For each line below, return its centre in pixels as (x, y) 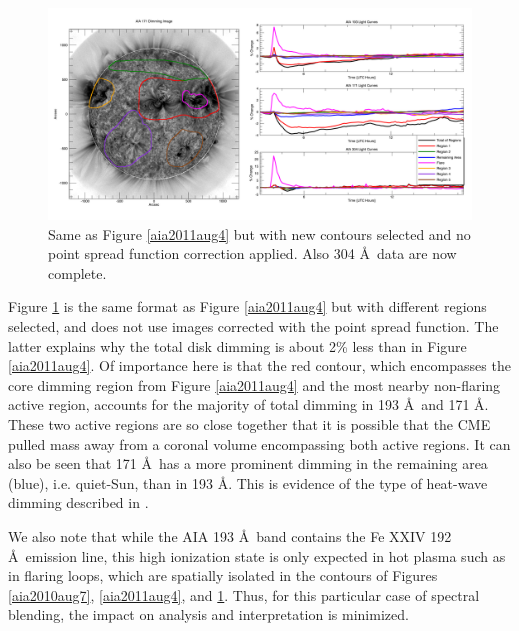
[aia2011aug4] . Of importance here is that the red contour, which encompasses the (259, 365)
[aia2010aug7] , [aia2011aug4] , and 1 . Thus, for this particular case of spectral (244, 594)
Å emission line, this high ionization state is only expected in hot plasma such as (257, 555)
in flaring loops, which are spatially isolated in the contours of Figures (223, 575)
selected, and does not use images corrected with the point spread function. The (253, 325)
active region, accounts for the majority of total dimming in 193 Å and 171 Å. (248, 404)
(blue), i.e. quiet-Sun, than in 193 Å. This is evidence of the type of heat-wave (248, 482)
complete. (77, 272)
